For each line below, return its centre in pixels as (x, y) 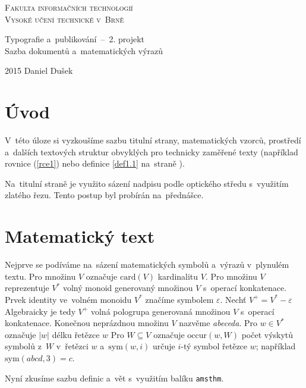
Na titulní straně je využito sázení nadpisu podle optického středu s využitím (147, 183)
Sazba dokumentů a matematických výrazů (84, 50)
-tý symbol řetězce (214, 346)
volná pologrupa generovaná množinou (160, 311)
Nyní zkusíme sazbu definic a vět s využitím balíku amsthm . (114, 378)
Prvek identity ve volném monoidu (68, 299)
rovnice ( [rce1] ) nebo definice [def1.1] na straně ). (95, 163)
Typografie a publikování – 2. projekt (75, 39)
